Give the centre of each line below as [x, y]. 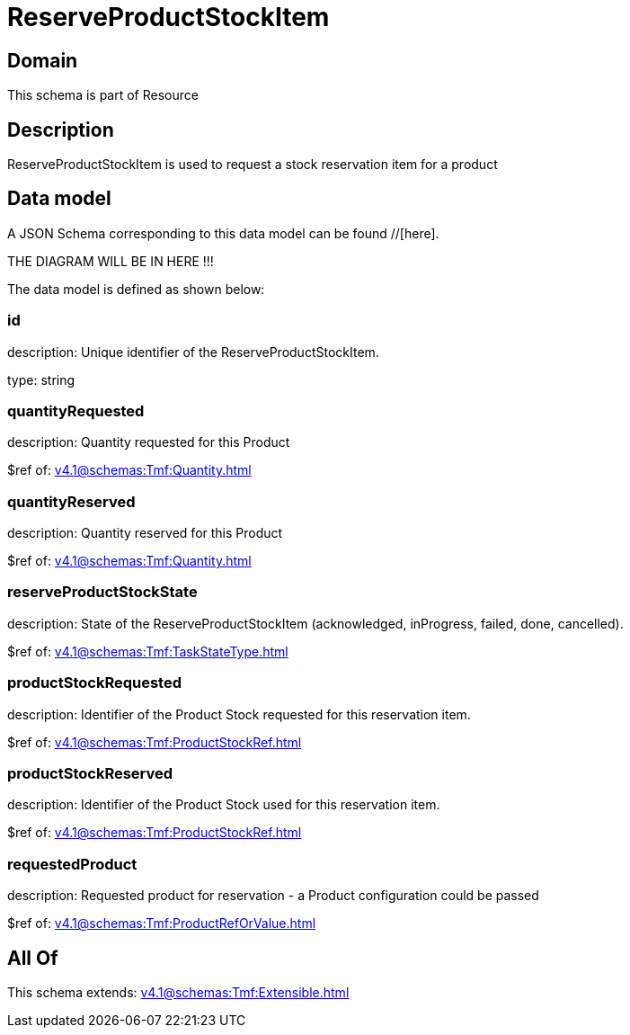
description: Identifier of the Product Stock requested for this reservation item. [239, 714]
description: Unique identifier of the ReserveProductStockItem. [193, 352]
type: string [41, 379]
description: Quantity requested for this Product [149, 442]
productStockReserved [90, 773]
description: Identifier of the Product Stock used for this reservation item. [224, 805]
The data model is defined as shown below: [136, 289]
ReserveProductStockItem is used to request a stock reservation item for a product [253, 165]
